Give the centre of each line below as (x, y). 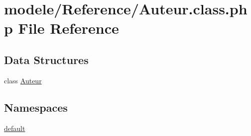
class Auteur (23, 80)
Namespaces (36, 107)
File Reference (68, 28)
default (15, 128)
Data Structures (46, 59)
